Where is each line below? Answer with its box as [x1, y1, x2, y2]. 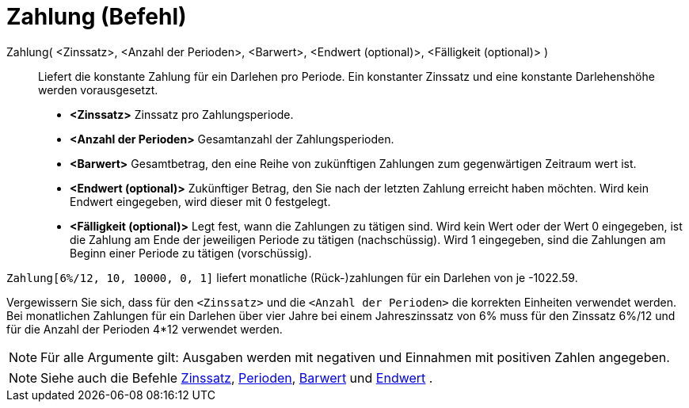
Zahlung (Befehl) [6, 3, 187, 30]
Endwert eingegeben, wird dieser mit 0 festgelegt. [70, 194, 331, 208]
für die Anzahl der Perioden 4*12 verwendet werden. [6, 322, 283, 336]
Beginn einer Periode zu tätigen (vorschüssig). [70, 246, 312, 260]
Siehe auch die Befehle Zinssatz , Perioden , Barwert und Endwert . [40, 369, 433, 386]
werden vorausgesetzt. [38, 82, 158, 97]
